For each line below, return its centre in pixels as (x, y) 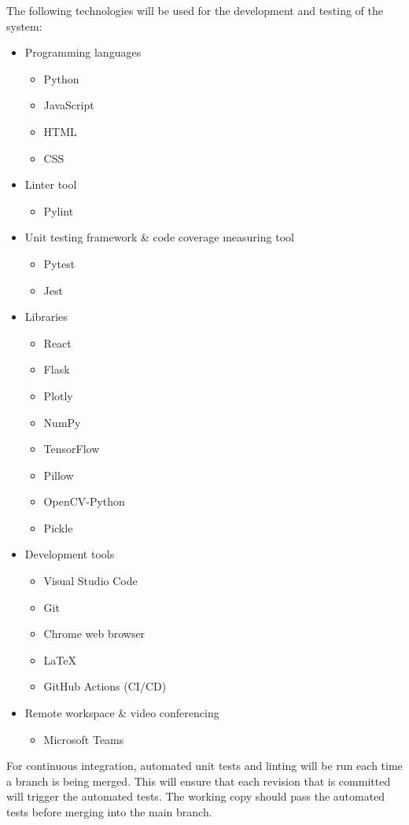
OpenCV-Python (84, 501)
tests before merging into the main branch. (109, 812)
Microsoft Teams (84, 739)
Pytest (59, 263)
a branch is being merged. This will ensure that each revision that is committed (199, 781)
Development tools (70, 554)
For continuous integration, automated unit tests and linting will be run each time (204, 766)
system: (24, 26)
